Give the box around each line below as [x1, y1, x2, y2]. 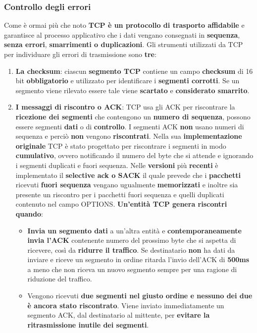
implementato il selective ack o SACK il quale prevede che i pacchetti [15, 169, 241, 180]
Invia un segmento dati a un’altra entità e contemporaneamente [27, 225, 242, 235]
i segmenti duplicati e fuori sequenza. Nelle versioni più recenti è [15, 160, 218, 170]
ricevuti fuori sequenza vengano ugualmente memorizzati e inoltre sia [15, 179, 238, 190]
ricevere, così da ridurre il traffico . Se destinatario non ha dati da [27, 244, 235, 255]
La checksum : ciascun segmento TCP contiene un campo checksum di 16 [15, 65, 253, 76]
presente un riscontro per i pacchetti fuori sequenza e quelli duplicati [15, 189, 224, 199]
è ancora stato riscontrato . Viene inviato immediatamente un [27, 300, 224, 310]
